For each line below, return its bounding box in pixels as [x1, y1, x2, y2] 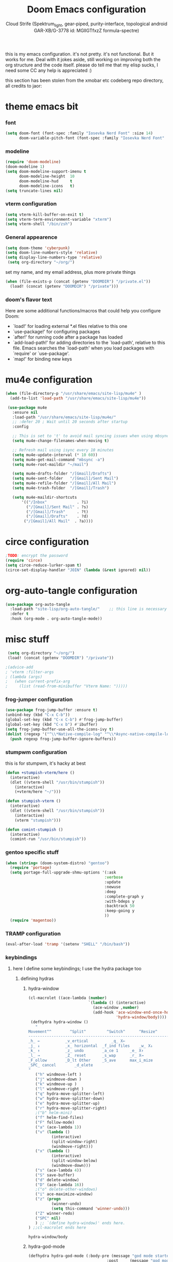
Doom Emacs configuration [27, 4, 146, 15]
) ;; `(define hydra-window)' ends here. [35, 1220, 126, 1225]
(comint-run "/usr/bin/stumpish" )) [10, 836, 86, 842]
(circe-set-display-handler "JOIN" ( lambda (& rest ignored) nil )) [5, 567, 151, 572]
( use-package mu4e [7, 405, 47, 410]
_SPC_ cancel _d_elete [28, 1062, 93, 1067]
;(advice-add [5, 664, 33, 670]
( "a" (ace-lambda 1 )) [35, 1125, 82, 1130]
